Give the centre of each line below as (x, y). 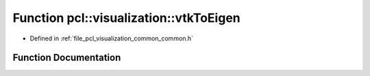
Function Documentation (67, 58)
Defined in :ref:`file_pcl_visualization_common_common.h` (112, 38)
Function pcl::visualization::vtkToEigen (127, 18)
